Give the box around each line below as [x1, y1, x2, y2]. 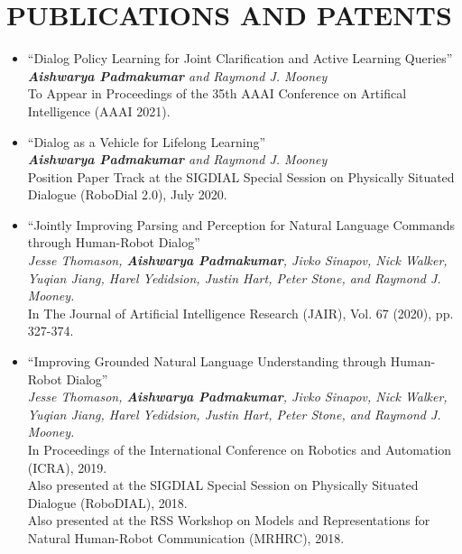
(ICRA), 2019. [27, 457, 107, 476]
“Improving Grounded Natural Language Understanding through [27, 352, 387, 371]
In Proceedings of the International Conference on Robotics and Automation [27, 440, 452, 458]
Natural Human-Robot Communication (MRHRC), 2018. [27, 528, 345, 547]
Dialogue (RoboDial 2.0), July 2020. [27, 185, 227, 204]
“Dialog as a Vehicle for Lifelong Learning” [27, 132, 266, 151]
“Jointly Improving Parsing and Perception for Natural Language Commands [27, 215, 456, 234]
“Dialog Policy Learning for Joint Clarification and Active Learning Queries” [27, 49, 453, 68]
